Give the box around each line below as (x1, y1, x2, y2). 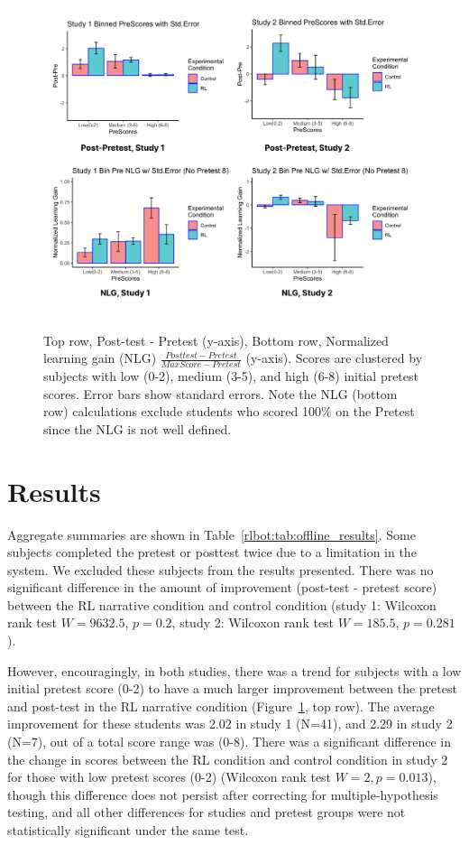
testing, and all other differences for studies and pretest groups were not (7, 803, 406, 822)
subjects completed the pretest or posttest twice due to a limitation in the (7, 543, 417, 562)
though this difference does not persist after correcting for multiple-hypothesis (7, 785, 438, 803)
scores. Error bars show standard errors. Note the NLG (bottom (43, 384, 398, 403)
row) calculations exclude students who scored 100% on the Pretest (43, 402, 415, 421)
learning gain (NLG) (43, 348, 157, 367)
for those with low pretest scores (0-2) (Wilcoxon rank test (7, 767, 332, 786)
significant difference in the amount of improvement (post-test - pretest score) (7, 578, 437, 597)
